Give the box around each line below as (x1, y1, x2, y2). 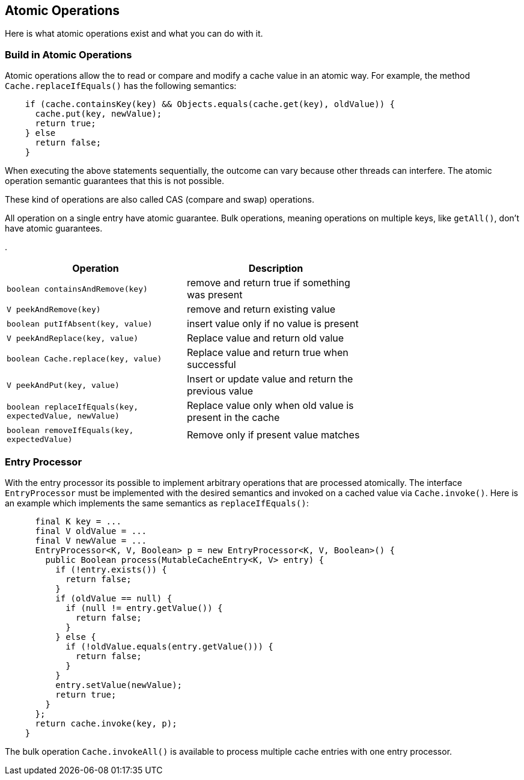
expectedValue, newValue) (7, 411, 120, 421)
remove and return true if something (187, 277, 350, 289)
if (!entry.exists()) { (55, 564, 167, 574)
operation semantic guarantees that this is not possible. (5, 176, 224, 186)
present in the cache (187, 411, 280, 424)
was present (187, 289, 243, 301)
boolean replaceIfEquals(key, (7, 402, 139, 412)
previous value (187, 385, 253, 398)
